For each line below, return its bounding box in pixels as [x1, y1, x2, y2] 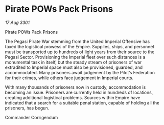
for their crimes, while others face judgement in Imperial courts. [5, 75, 134, 81]
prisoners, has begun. [5, 105, 49, 111]
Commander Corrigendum [5, 114, 58, 120]
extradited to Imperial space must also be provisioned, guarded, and [5, 64, 143, 70]
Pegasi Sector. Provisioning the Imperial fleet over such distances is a [5, 54, 145, 60]
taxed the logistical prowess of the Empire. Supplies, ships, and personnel [5, 43, 154, 49]
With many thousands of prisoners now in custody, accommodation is [5, 84, 146, 90]
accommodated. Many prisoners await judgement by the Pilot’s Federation [5, 69, 155, 75]
